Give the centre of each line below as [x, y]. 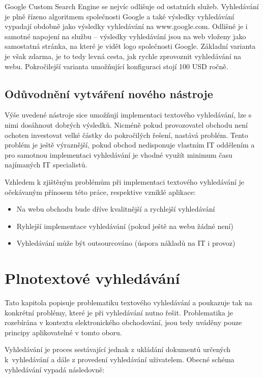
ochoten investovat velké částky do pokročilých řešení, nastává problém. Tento [126, 135]
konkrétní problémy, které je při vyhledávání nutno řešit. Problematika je [119, 312]
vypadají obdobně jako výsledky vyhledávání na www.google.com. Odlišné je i [126, 26]
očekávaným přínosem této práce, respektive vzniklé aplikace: [100, 192]
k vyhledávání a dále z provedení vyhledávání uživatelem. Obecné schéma [120, 359]
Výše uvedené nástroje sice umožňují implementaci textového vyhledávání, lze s [128, 115]
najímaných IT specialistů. [46, 165]
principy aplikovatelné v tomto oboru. [63, 332]
